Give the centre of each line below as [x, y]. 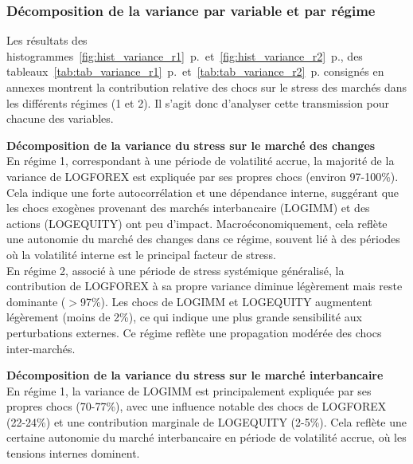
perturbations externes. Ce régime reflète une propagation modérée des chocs [194, 332]
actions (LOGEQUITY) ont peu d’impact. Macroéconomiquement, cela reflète [197, 223]
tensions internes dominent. [73, 453]
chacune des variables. [60, 118]
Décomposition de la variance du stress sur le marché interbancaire [195, 375]
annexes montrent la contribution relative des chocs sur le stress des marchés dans [206, 87]
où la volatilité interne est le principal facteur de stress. [141, 254]
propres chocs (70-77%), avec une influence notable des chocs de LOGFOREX [197, 406]
